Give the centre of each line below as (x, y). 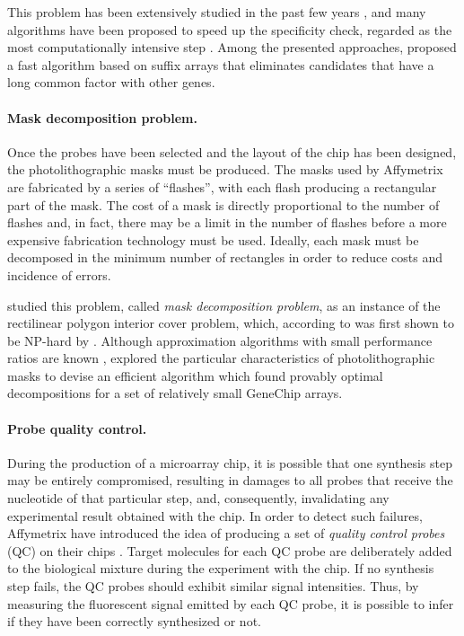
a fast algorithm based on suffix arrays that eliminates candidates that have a (221, 64)
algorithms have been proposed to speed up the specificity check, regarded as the (230, 29)
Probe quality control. (77, 428)
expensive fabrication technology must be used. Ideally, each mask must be (213, 239)
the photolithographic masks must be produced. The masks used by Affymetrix (225, 169)
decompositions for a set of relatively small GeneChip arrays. (175, 393)
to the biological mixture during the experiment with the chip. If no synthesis (221, 568)
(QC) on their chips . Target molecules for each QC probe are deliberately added (230, 550)
